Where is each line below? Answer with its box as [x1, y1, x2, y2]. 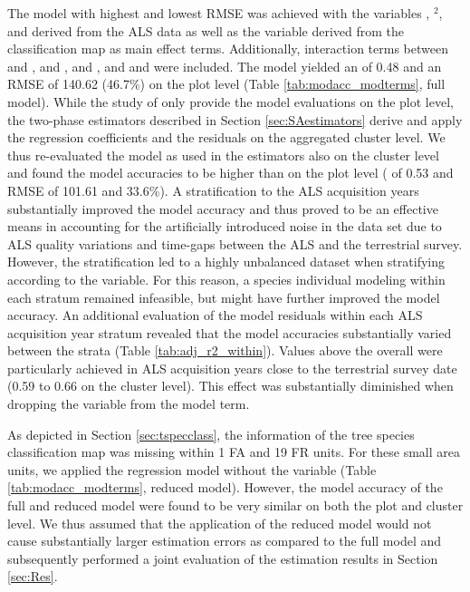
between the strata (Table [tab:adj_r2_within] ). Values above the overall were [7, 341, 443, 360]
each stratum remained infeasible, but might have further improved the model [7, 287, 440, 306]
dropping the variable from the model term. [7, 394, 250, 413]
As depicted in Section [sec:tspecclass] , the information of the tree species [7, 424, 415, 443]
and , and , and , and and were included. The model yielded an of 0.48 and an [7, 56, 442, 75]
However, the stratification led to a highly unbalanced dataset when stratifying [7, 252, 445, 271]
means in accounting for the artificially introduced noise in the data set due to [7, 217, 442, 236]
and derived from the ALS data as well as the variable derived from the [7, 21, 405, 40]
